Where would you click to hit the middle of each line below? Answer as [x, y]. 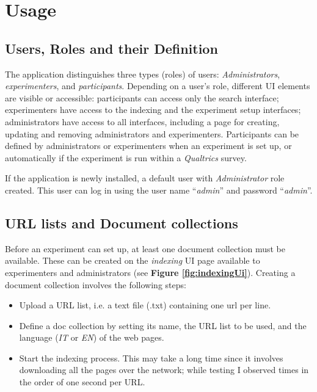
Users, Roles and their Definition [111, 48]
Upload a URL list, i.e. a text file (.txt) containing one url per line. [145, 305]
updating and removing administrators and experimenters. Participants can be [152, 133]
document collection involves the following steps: [96, 284]
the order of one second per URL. [82, 382]
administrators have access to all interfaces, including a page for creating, [142, 121]
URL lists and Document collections [122, 223]
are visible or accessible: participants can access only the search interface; [142, 97]
